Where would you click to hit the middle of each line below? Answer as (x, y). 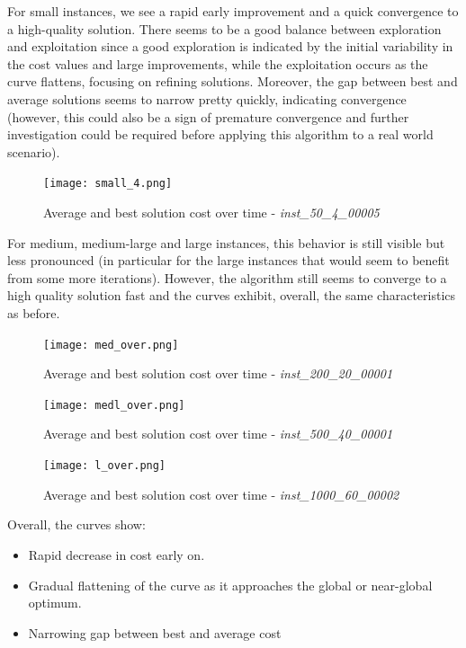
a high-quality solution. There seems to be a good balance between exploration (224, 28)
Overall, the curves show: (76, 524)
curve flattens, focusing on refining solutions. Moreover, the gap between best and (233, 81)
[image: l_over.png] (105, 466)
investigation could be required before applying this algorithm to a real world (220, 134)
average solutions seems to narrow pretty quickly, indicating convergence (207, 98)
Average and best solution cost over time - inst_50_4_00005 (211, 212)
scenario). (34, 151)
